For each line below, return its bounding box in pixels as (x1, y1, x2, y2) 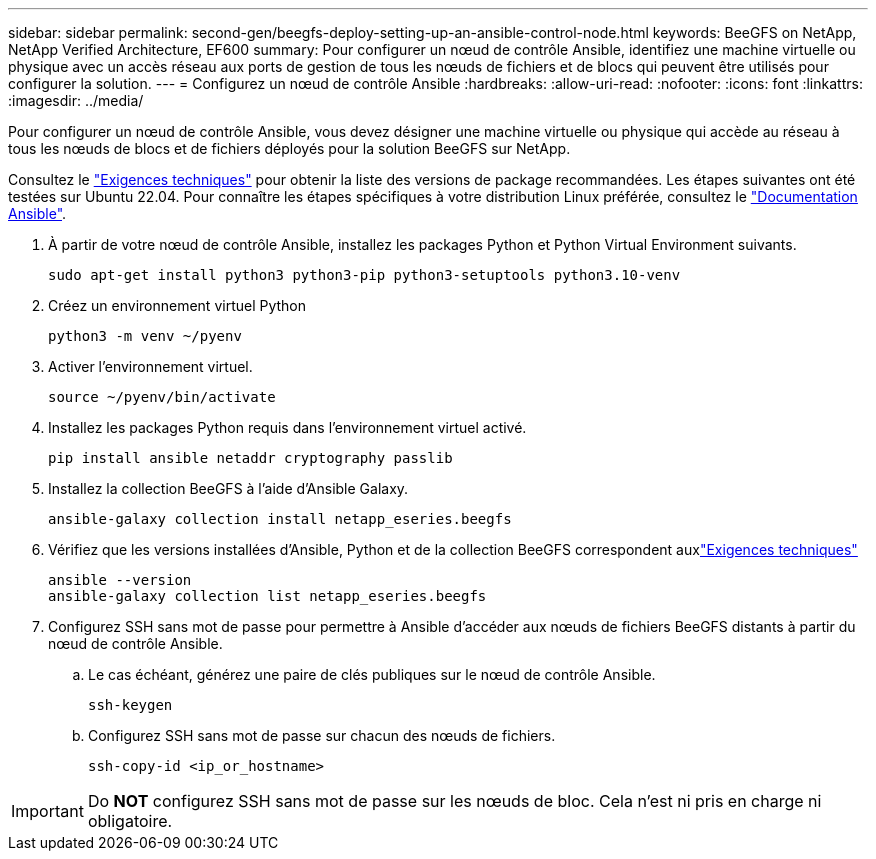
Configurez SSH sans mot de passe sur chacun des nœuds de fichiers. (88, 727, 556, 744)
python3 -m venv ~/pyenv (48, 328, 242, 344)
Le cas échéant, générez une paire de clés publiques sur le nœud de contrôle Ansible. (88, 666, 656, 683)
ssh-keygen (88, 697, 173, 713)
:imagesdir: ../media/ (8, 92, 144, 109)
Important (11, 801, 84, 821)
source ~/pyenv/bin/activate (48, 389, 276, 405)
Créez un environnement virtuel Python (48, 297, 307, 314)
